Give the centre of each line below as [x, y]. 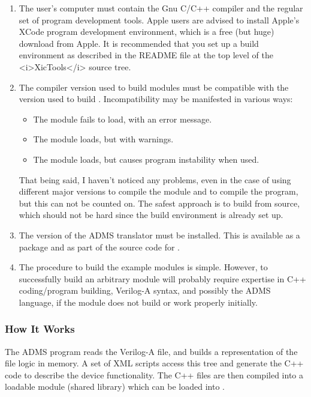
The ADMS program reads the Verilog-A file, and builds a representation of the [151, 351]
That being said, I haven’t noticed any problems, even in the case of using [155, 179]
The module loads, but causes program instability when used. [146, 159]
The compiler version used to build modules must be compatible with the [154, 87]
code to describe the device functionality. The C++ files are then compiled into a [154, 374]
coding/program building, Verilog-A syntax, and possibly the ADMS [145, 290]
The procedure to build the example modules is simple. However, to [143, 267]
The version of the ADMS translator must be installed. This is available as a [159, 235]
